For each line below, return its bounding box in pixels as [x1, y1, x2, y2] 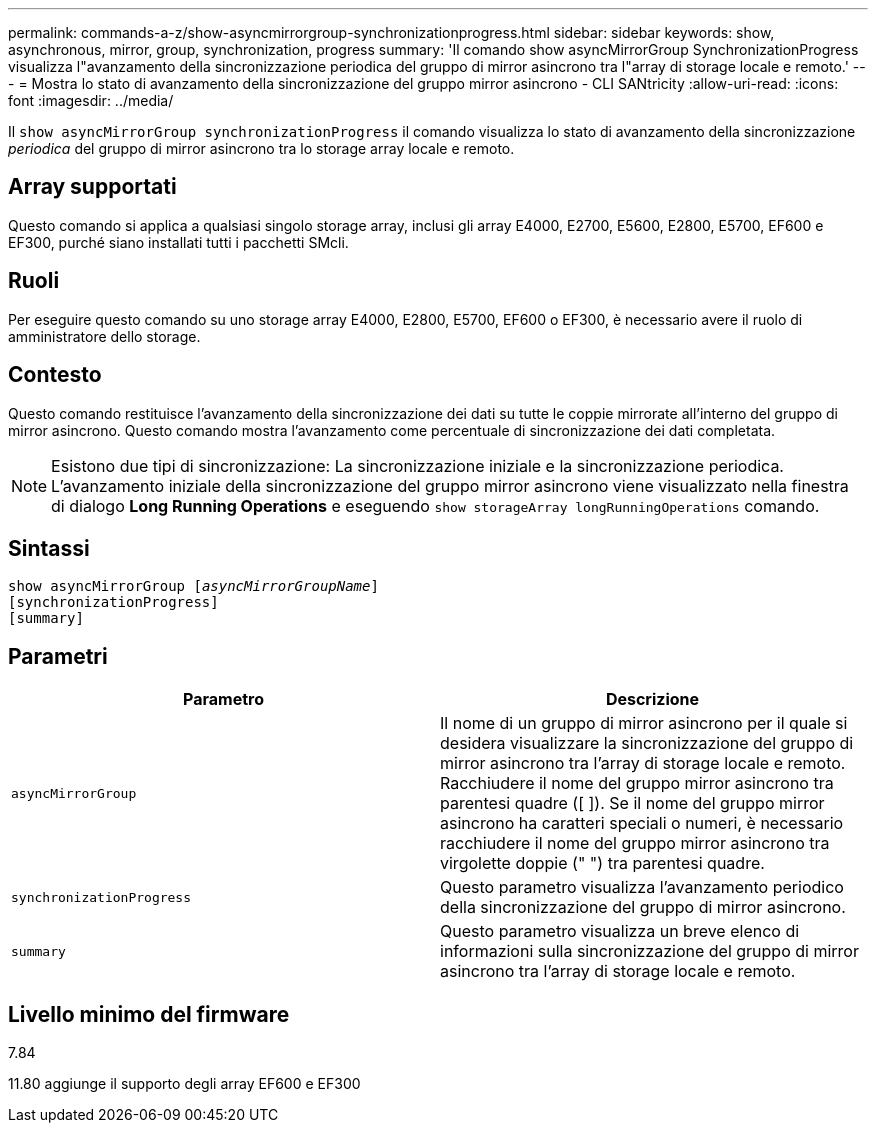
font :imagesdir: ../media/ [8, 92, 174, 109]
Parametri [8, 643, 108, 669]
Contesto [8, 362, 102, 388]
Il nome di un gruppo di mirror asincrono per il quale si [440, 713, 848, 734]
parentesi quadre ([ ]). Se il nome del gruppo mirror [440, 793, 825, 814]
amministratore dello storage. [8, 327, 201, 345]
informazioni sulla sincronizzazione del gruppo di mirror [440, 941, 859, 962]
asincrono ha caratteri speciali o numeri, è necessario [440, 813, 844, 834]
